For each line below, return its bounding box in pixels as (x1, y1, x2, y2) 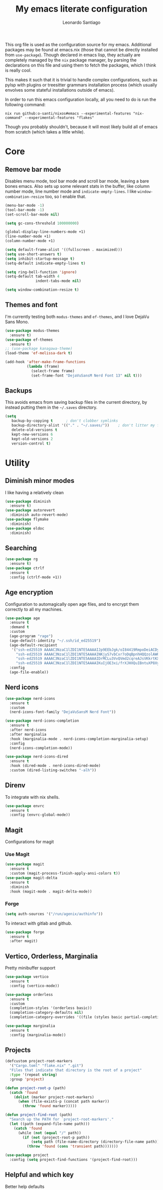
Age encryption (5, 588, 53, 596)
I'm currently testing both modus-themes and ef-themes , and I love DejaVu (5, 314, 149, 319)
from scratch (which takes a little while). (5, 129, 85, 134)
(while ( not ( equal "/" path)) (17, 1130, 81, 1135)
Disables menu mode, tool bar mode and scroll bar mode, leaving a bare (5, 178, 149, 184)
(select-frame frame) (31, 368, 75, 373)
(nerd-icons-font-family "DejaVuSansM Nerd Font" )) (9, 710, 116, 714)
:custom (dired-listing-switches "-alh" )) (9, 768, 97, 773)
